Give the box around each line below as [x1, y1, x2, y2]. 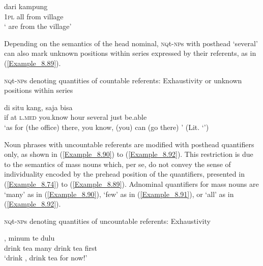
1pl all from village [4, 11, 64, 21]
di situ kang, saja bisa [4, 102, 73, 112]
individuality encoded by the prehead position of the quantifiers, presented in [4, 169, 245, 179]
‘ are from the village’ [4, 21, 72, 31]
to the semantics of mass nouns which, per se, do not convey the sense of [4, 158, 231, 169]
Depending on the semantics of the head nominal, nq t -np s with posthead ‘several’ [4, 38, 258, 48]
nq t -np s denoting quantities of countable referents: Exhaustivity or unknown [4, 75, 242, 85]
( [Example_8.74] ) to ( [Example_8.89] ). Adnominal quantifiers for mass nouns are [4, 178, 259, 189]
